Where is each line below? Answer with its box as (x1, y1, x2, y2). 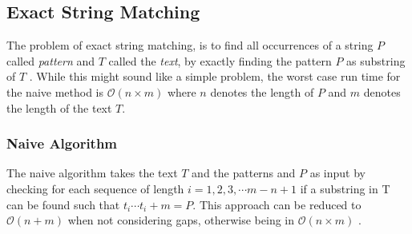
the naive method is (6, 83, 104, 100)
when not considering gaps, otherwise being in (67, 212, 295, 228)
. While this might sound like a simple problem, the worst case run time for (29, 68, 401, 85)
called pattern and (6, 52, 95, 69)
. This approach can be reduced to (192, 196, 362, 212)
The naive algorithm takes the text (6, 165, 178, 181)
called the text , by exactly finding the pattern (108, 52, 332, 69)
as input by (309, 165, 366, 181)
